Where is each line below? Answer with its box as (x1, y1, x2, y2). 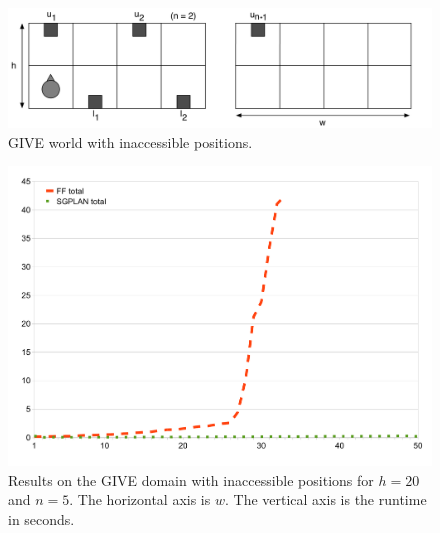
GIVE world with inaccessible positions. (8, 131, 253, 152)
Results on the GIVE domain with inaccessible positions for (8, 469, 374, 490)
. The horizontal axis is (69, 489, 211, 510)
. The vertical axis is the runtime (224, 489, 427, 510)
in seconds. (8, 508, 75, 529)
